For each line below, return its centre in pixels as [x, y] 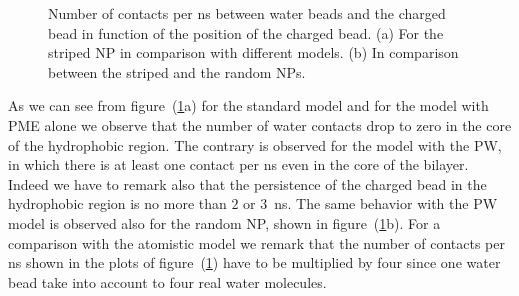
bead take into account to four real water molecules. [167, 281]
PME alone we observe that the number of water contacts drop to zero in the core [260, 124]
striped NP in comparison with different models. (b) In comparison [253, 52]
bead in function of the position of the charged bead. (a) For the [246, 32]
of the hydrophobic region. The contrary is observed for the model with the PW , [255, 144]
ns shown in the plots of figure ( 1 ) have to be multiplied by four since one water [254, 262]
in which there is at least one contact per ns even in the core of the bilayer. [238, 164]
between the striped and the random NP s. [177, 71]
